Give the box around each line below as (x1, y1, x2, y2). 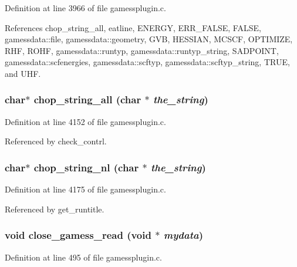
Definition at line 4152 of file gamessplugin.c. (5, 115, 166, 127)
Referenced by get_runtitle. (5, 202, 104, 215)
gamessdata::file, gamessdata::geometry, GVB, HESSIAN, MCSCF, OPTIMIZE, (5, 33, 293, 45)
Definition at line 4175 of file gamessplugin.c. (5, 183, 166, 195)
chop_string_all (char (33, 92, 141, 107)
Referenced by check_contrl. (5, 135, 107, 147)
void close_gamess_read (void (5, 228, 151, 242)
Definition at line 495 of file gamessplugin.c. (5, 251, 162, 263)
